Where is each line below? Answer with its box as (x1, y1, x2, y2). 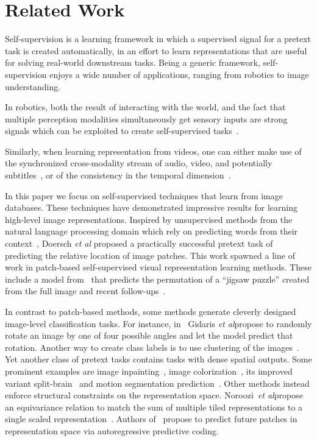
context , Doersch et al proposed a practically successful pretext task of (5, 237, 273, 250)
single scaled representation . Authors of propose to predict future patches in (5, 412, 297, 425)
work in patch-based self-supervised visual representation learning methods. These (5, 261, 312, 273)
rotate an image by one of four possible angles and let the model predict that (5, 329, 293, 342)
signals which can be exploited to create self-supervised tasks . (5, 124, 239, 137)
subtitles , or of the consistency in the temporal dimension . (5, 169, 231, 182)
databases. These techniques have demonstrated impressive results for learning (5, 201, 297, 214)
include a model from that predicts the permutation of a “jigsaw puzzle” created (5, 272, 310, 285)
